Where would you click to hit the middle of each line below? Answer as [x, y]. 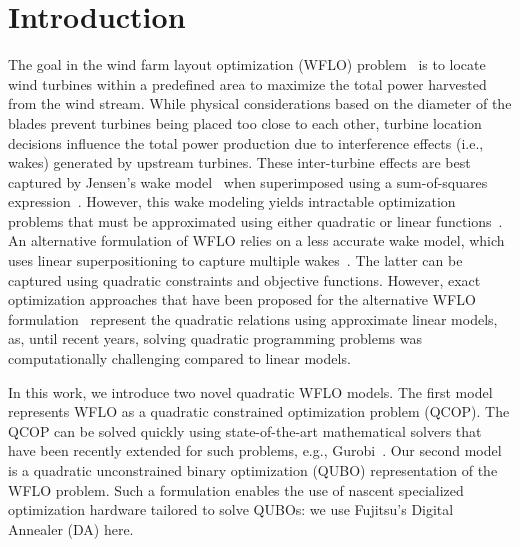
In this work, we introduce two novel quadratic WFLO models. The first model [250, 391]
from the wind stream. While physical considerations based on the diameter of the [260, 103]
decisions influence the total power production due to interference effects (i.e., [246, 142]
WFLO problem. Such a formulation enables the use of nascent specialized [236, 489]
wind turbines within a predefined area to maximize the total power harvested [247, 83]
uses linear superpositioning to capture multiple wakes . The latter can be [235, 260]
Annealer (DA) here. [71, 528]
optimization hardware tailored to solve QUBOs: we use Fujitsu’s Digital [231, 509]
